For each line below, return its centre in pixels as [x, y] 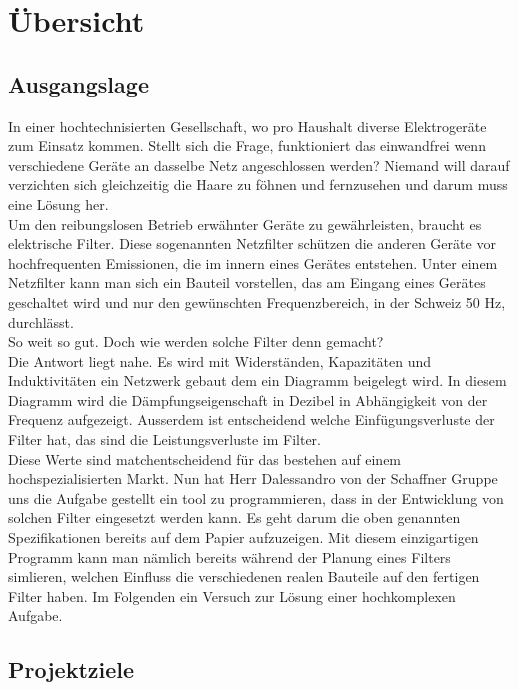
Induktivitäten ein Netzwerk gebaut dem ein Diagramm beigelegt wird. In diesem [257, 380]
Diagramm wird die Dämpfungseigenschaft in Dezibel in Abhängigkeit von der [248, 399]
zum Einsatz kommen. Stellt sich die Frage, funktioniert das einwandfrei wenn [247, 145]
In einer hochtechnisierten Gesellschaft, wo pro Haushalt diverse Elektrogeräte [247, 125]
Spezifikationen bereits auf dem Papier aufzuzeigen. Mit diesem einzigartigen [243, 537]
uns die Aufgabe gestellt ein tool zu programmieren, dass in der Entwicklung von [256, 497]
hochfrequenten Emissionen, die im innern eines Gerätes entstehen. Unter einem [253, 262]
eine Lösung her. [58, 203]
